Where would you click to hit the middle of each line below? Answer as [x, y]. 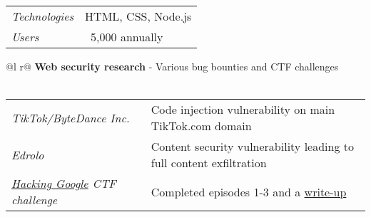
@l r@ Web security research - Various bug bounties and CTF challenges [172, 66]
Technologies [43, 16]
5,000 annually [127, 37]
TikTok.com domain [201, 126]
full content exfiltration [209, 163]
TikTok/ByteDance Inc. [71, 117]
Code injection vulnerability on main [243, 110]
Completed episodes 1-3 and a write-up [249, 191]
